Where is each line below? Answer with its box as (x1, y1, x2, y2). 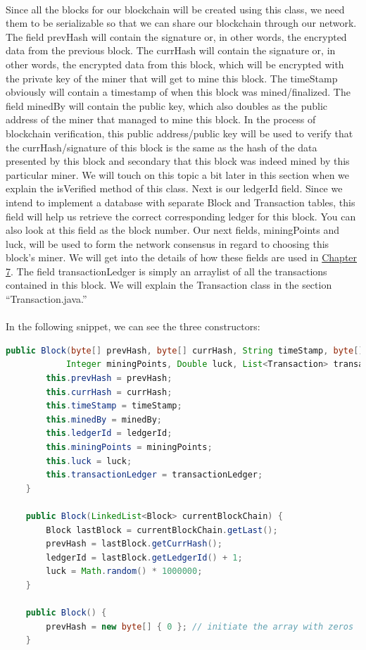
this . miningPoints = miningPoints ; (46, 442, 213, 452)
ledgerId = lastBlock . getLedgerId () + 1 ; (46, 552, 243, 563)
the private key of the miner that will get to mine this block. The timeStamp (6, 70, 338, 85)
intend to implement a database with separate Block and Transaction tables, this (6, 194, 355, 209)
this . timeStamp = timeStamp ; (46, 401, 182, 411)
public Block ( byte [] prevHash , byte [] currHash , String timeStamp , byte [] (6, 345, 364, 356)
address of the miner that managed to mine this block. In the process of (6, 112, 316, 127)
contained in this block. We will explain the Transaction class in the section (6, 277, 332, 292)
